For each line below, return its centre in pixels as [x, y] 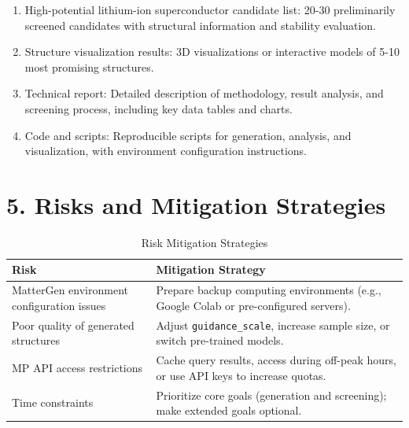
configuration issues [59, 305]
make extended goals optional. [229, 410]
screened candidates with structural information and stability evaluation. [200, 25]
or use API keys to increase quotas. [241, 375]
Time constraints [53, 402]
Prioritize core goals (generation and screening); [271, 395]
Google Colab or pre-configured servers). [253, 305]
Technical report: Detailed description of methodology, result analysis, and [204, 93]
